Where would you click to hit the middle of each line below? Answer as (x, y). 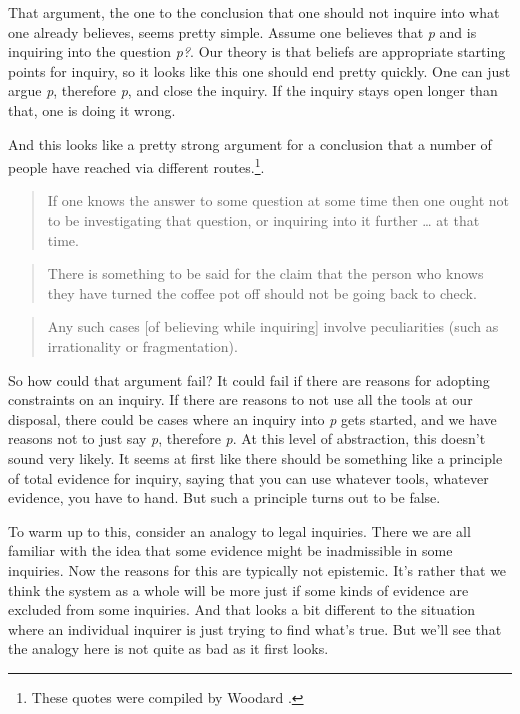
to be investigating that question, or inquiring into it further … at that (263, 220)
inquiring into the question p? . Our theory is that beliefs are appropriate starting (257, 51)
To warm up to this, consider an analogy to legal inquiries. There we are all (239, 530)
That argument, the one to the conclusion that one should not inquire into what (254, 12)
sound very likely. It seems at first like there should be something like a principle (255, 457)
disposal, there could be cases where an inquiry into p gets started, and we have (252, 418)
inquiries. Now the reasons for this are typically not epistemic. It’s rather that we (257, 569)
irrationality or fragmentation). (142, 345)
